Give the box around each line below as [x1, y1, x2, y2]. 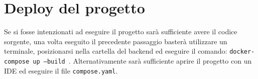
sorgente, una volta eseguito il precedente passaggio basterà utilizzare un [4, 36, 227, 46]
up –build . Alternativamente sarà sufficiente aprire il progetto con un [33, 55, 252, 66]
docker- [229, 48, 255, 56]
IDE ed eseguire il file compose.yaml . [4, 65, 118, 76]
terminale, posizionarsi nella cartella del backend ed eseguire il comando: [4, 46, 227, 56]
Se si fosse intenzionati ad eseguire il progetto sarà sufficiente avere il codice [4, 26, 237, 37]
